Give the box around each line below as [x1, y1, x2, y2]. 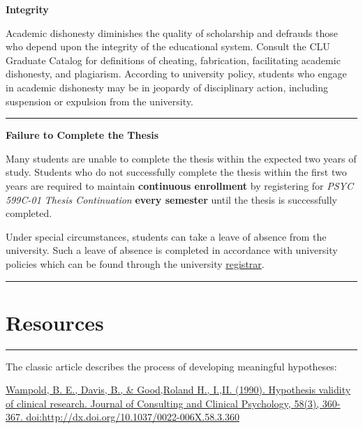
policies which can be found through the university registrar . [6, 256, 265, 271]
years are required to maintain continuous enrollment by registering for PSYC [6, 178, 354, 193]
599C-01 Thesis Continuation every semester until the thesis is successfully [6, 192, 338, 206]
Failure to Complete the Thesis [6, 128, 159, 142]
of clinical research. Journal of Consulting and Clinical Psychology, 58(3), [6, 396, 320, 410]
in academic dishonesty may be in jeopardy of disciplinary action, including [6, 80, 328, 94]
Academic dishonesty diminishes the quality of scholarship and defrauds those [6, 25, 338, 40]
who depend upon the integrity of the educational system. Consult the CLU [6, 39, 330, 54]
